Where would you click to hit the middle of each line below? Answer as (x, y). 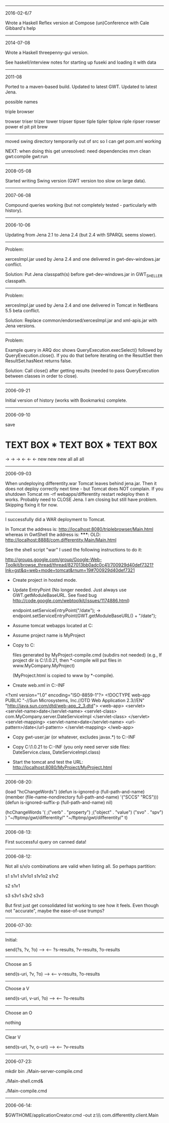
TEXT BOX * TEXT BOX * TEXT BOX (81, 445)
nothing (13, 1022)
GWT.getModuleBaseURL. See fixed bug (55, 595)
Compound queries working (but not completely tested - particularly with (81, 205)
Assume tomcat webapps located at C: (53, 625)
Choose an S (18, 964)
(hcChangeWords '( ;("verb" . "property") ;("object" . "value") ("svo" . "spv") (84, 812)
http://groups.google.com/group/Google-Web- (54, 559)
